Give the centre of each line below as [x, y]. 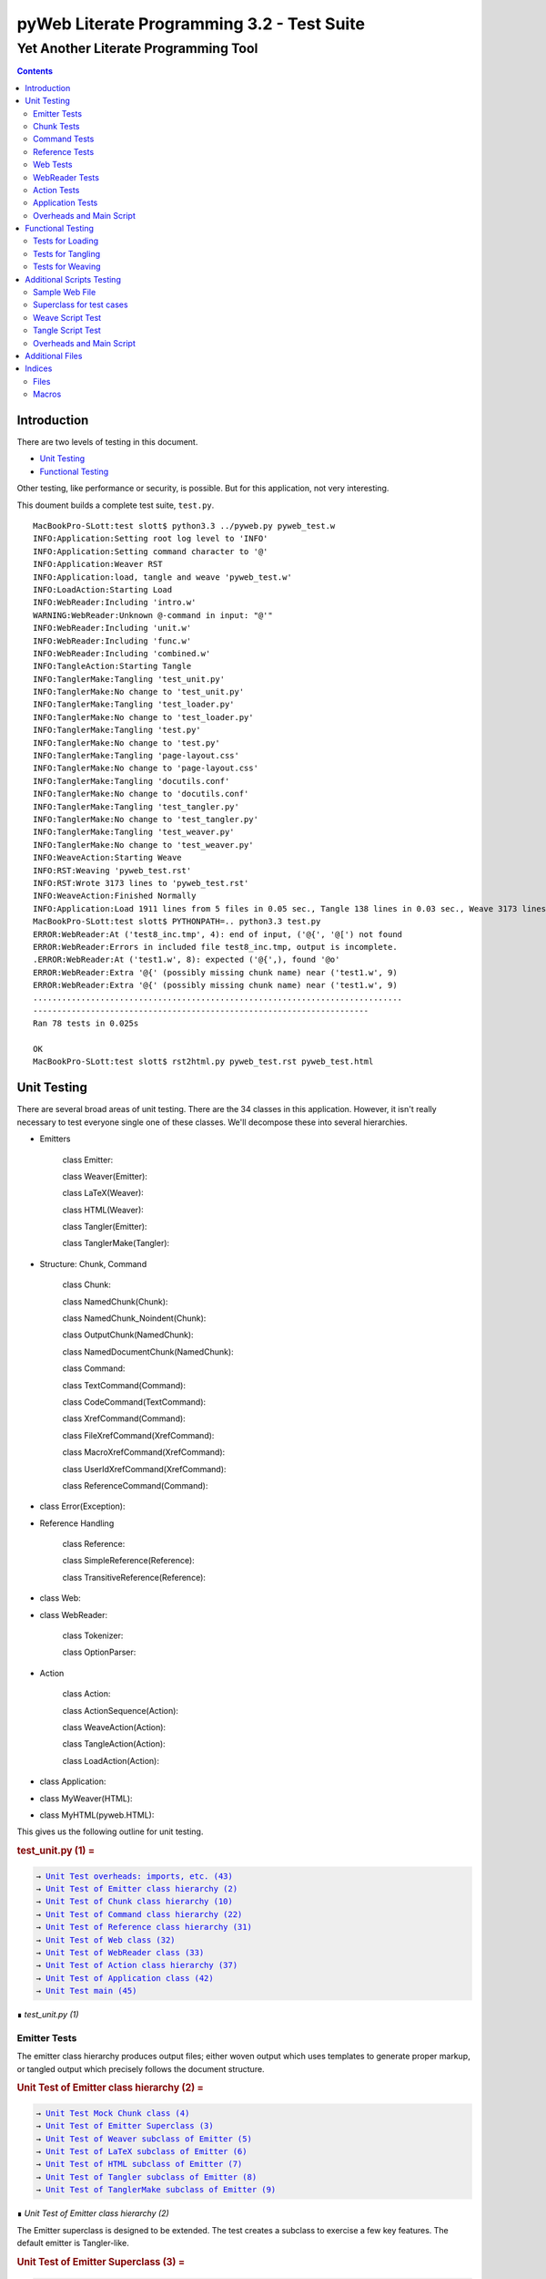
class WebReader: [74, 1614]
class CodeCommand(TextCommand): [134, 1402]
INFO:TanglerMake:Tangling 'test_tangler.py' [136, 806]
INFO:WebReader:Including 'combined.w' [122, 653]
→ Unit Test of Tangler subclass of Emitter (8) [147, 2177]
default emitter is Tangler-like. [73, 2243]
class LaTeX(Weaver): [103, 1193]
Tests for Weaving [67, 267]
